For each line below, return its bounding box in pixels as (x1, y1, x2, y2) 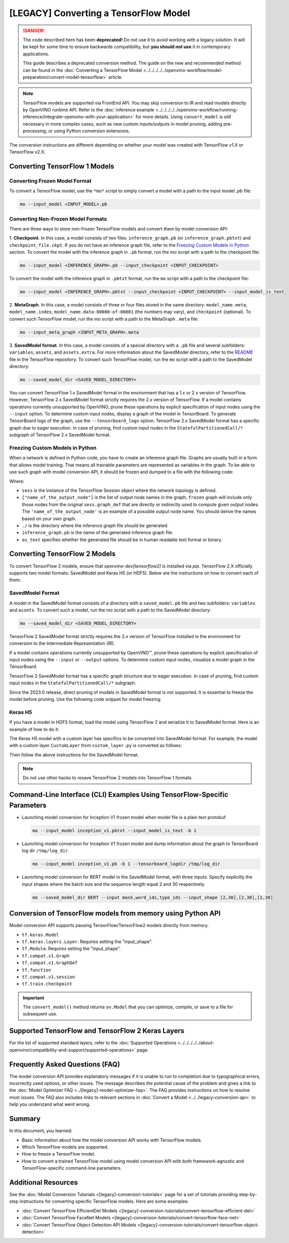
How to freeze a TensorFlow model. (22, 1151, 96, 1157)
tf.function (22, 967, 51, 973)
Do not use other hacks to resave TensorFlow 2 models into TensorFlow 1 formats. (23, 775, 193, 781)
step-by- (239, 1191, 257, 1197)
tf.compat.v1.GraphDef (22, 960, 78, 966)
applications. (23, 51, 50, 57)
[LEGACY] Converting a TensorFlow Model (9, 8, 190, 19)
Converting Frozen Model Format (9, 177, 92, 184)
